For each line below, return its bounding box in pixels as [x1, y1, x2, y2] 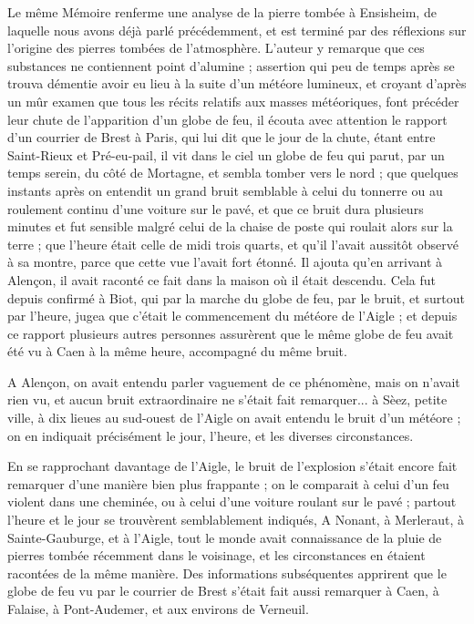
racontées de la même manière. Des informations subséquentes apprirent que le [7, 563, 447, 582]
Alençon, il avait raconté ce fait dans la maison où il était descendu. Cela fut [7, 270, 437, 289]
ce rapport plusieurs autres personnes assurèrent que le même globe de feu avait [7, 323, 454, 343]
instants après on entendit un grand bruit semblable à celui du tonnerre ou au [7, 180, 443, 199]
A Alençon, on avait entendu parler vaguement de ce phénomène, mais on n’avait [7, 372, 460, 391]
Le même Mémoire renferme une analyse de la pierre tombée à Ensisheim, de [7, 3, 437, 21]
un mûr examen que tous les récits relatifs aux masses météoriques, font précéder [7, 91, 459, 110]
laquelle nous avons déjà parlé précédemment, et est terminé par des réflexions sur [7, 20, 467, 39]
